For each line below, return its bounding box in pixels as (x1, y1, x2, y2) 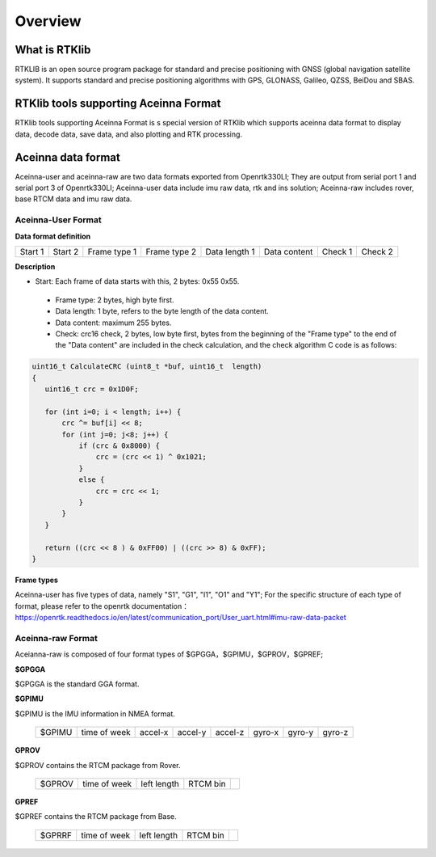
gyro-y (287, 727, 314, 738)
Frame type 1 (87, 246, 137, 257)
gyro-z (322, 727, 349, 738)
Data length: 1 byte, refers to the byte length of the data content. (55, 306, 270, 316)
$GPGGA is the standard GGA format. (15, 679, 140, 689)
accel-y (177, 727, 207, 738)
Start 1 (19, 246, 44, 257)
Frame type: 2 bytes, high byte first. (55, 295, 174, 305)
